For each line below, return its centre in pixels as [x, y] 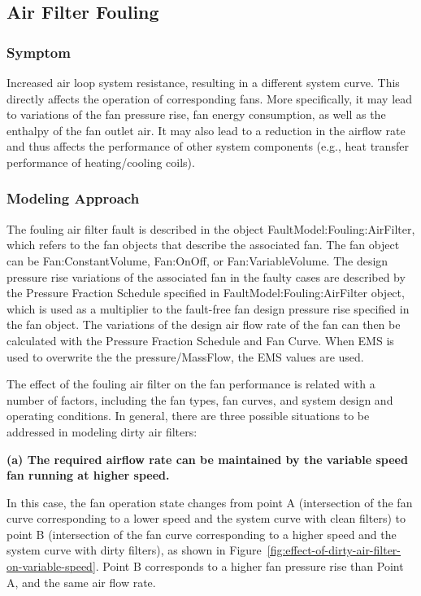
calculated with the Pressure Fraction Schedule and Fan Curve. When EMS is [200, 340]
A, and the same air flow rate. [81, 582]
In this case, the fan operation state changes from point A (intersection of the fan [210, 502]
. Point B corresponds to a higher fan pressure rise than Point [250, 566]
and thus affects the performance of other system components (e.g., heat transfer [208, 146]
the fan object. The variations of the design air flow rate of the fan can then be [204, 324]
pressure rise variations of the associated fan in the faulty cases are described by [206, 276]
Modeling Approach [73, 198]
